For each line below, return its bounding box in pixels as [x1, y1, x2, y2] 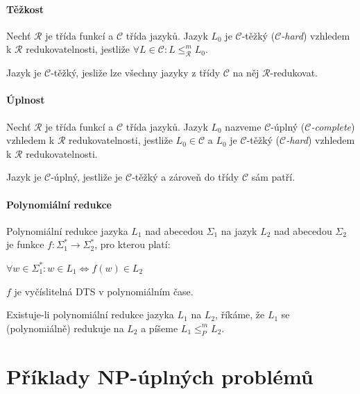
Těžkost [6, 1, 44, 16]
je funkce [6, 237, 44, 252]
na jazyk [221, 223, 257, 238]
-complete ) [311, 119, 355, 133]
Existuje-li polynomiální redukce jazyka [6, 307, 174, 322]
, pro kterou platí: [94, 237, 171, 252]
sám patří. [251, 170, 295, 184]
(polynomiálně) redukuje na [6, 320, 124, 335]
